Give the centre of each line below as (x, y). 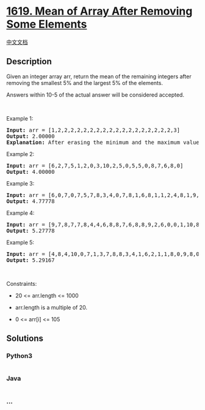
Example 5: (20, 242)
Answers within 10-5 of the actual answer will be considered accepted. (95, 95)
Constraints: (22, 283)
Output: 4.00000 (31, 172)
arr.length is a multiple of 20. (51, 307)
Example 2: (20, 154)
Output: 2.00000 (31, 136)
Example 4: (20, 213)
